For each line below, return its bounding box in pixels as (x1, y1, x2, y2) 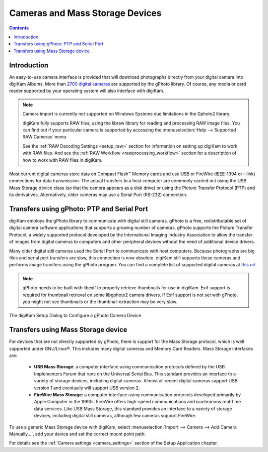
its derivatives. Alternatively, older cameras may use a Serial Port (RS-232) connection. (9, 192, 188, 198)
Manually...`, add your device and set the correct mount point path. (9, 431, 146, 437)
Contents (9, 25, 29, 31)
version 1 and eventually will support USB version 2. (34, 385, 140, 391)
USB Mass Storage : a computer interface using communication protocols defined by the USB (34, 364, 225, 370)
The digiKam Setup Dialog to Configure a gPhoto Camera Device (9, 313, 141, 319)
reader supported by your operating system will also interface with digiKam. (9, 88, 165, 94)
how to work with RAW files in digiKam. (22, 157, 103, 163)
